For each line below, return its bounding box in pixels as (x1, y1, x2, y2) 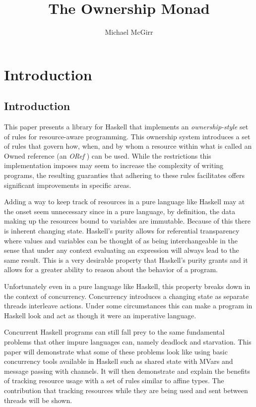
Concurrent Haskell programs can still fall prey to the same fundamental (4, 327, 225, 337)
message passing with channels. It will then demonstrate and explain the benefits (4, 365, 251, 376)
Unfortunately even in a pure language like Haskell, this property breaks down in (4, 281, 251, 291)
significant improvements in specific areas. (4, 179, 131, 190)
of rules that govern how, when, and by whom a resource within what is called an (4, 141, 252, 151)
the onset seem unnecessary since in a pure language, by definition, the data (4, 206, 235, 216)
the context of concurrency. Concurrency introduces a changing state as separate (4, 291, 249, 301)
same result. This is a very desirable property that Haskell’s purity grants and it (4, 254, 248, 265)
